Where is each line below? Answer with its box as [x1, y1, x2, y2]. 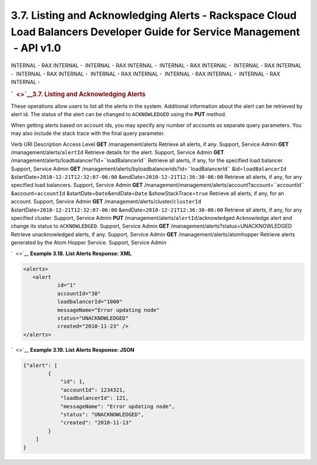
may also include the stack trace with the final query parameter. [11, 130, 166, 137]
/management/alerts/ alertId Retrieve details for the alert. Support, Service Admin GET [11, 148, 224, 155]
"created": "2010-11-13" [60, 419, 132, 426]
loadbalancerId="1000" [57, 298, 123, 305]
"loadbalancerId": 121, [60, 395, 129, 402]
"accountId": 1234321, [60, 386, 126, 393]
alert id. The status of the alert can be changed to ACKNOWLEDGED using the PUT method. [11, 111, 227, 118]
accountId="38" [57, 290, 101, 297]
